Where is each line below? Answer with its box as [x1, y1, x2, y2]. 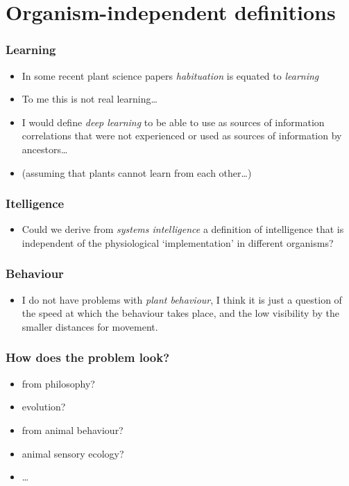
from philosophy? [22, 376, 95, 390]
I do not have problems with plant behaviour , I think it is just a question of [22, 292, 342, 306]
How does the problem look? [6, 349, 170, 366]
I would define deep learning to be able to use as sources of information [22, 114, 325, 129]
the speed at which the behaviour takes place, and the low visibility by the [22, 306, 340, 320]
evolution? [22, 399, 66, 414]
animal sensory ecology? [22, 446, 124, 460]
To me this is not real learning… [22, 92, 158, 106]
